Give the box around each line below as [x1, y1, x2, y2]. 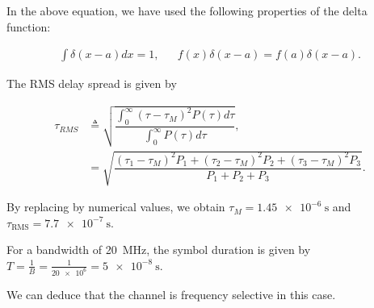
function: [6, 18, 51, 35]
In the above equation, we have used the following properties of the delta [6, 2, 368, 19]
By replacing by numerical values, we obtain [6, 198, 225, 215]
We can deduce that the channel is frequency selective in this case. [6, 285, 336, 302]
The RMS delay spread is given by [6, 75, 177, 92]
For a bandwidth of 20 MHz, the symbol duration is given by [6, 241, 311, 258]
